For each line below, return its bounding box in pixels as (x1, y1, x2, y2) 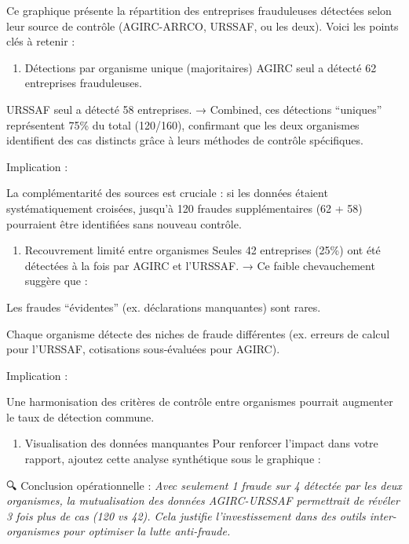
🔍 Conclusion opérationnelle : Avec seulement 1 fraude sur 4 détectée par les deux (6, 476, 402, 493)
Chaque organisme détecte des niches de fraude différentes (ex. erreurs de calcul (6, 325, 390, 341)
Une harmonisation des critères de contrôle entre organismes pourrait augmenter (6, 393, 393, 410)
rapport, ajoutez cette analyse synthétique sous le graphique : (24, 451, 321, 467)
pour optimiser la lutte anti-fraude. (63, 523, 231, 539)
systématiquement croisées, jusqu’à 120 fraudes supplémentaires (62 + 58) (6, 199, 363, 216)
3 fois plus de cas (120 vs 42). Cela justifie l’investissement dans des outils (6, 507, 366, 524)
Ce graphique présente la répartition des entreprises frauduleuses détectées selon (6, 2, 392, 18)
